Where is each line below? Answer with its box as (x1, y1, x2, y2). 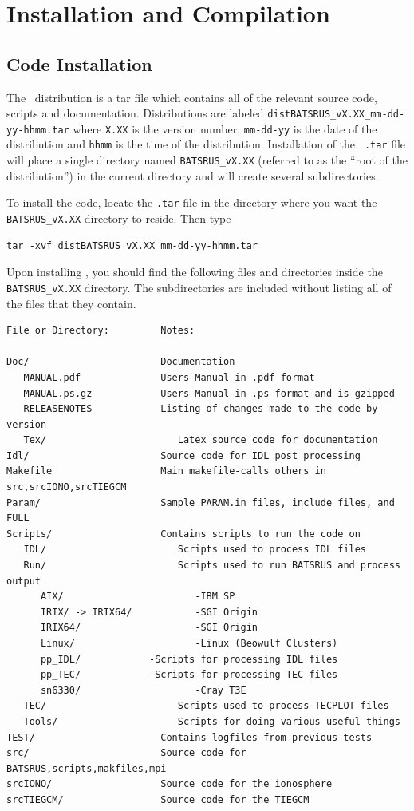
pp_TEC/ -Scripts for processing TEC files (40, 669, 338, 681)
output (6, 575, 41, 587)
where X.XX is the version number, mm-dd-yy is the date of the (73, 120, 377, 136)
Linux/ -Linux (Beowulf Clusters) (40, 638, 338, 650)
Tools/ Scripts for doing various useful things (23, 715, 400, 727)
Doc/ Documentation (6, 356, 235, 368)
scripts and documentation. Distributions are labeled (6, 105, 264, 121)
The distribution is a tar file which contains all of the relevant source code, (6, 89, 377, 105)
